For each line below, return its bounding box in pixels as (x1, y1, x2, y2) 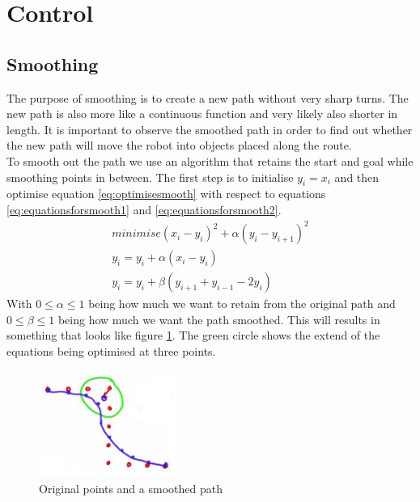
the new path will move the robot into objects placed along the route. (6, 137, 352, 154)
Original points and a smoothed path (39, 479, 223, 496)
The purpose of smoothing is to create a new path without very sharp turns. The (6, 89, 409, 106)
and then (334, 168, 380, 185)
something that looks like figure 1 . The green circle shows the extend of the (6, 327, 380, 344)
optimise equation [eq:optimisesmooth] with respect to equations (6, 185, 326, 202)
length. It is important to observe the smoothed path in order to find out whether (6, 120, 413, 137)
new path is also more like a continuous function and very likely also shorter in (6, 105, 398, 122)
